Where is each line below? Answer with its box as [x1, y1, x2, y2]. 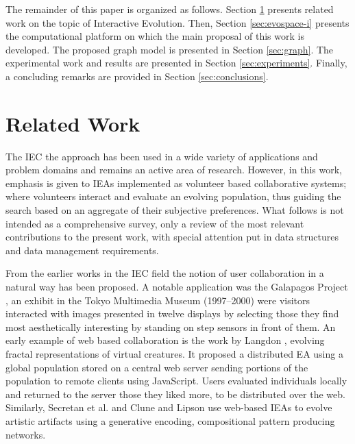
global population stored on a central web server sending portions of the [5, 360, 308, 374]
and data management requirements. [5, 243, 159, 257]
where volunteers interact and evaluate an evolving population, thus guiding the [5, 189, 341, 203]
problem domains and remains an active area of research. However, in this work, [5, 162, 342, 177]
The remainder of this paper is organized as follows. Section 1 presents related [5, 2, 334, 16]
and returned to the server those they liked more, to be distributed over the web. [5, 386, 345, 401]
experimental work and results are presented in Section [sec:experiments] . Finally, [5, 56, 347, 70]
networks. [5, 427, 46, 441]
